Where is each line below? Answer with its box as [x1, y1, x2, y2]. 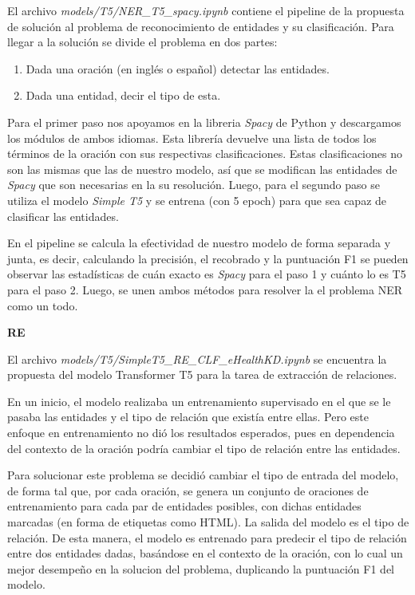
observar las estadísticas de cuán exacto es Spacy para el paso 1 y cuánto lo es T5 [7, 266, 406, 282]
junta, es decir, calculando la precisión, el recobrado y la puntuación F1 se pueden [7, 250, 409, 266]
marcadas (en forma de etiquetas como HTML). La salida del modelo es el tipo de [7, 514, 409, 530]
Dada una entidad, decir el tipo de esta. [26, 87, 221, 104]
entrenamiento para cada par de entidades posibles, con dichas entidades [7, 498, 362, 514]
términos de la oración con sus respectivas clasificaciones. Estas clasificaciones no [7, 145, 402, 162]
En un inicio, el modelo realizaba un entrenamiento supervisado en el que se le [7, 392, 391, 409]
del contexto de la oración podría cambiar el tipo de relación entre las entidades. [7, 439, 401, 456]
